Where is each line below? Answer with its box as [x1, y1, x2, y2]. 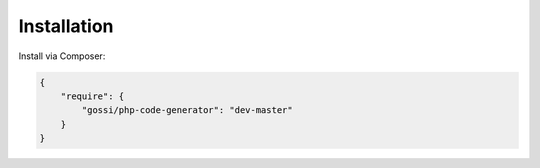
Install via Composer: [18, 50, 106, 62]
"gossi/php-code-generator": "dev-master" [81, 105, 294, 116]
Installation [18, 15, 114, 37]
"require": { [60, 90, 125, 102]
